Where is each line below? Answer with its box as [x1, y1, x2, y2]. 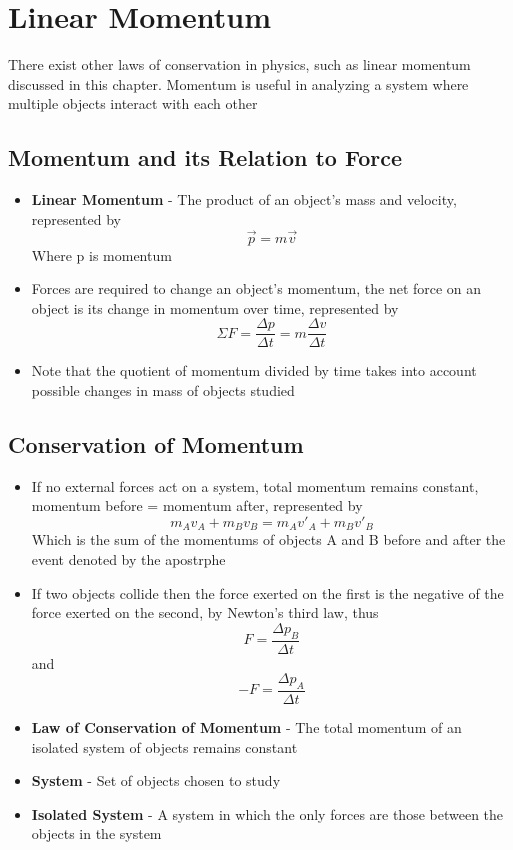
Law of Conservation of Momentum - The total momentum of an [31, 717, 462, 738]
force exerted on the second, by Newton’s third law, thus [31, 602, 379, 623]
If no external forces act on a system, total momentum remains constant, [31, 475, 479, 496]
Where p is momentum [31, 244, 172, 265]
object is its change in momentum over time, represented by [31, 297, 399, 318]
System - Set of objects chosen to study [31, 770, 281, 791]
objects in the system [31, 823, 162, 844]
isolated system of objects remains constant [31, 736, 298, 757]
